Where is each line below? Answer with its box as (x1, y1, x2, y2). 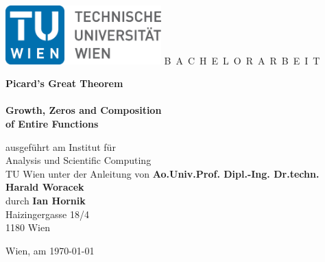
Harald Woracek (5, 180, 84, 194)
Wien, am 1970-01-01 (5, 243, 95, 257)
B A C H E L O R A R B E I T (164, 53, 320, 67)
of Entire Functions (5, 117, 99, 131)
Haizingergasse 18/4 (5, 206, 89, 221)
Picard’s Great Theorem (5, 76, 123, 91)
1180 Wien (5, 220, 50, 235)
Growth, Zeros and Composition (5, 103, 162, 117)
